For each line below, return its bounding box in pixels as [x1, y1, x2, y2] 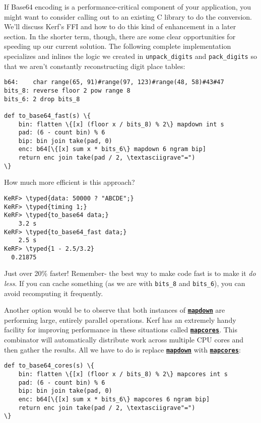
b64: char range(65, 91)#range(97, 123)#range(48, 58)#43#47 [4, 79, 224, 86]
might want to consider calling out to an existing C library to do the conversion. [4, 11, 252, 22]
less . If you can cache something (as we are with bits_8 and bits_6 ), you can [4, 277, 245, 288]
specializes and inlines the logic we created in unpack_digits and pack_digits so [4, 50, 257, 61]
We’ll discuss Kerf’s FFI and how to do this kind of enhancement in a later [4, 21, 236, 32]
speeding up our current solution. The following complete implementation [4, 41, 231, 51]
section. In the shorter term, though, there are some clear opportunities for [4, 31, 236, 41]
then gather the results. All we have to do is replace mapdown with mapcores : [4, 344, 241, 355]
